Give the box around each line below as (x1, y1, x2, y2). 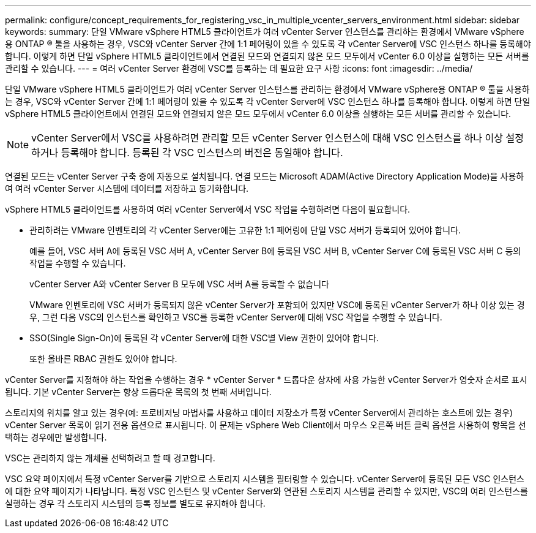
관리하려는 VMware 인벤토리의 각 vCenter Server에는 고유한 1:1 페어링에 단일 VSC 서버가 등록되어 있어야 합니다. (29, 225, 461, 235)
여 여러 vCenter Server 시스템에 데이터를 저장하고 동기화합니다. (5, 183, 249, 194)
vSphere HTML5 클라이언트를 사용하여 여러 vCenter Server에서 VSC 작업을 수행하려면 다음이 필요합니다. (5, 204, 411, 214)
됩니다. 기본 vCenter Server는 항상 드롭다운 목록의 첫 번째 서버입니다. (5, 387, 272, 397)
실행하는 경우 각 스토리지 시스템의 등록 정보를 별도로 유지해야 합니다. (5, 498, 266, 508)
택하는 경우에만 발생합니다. (5, 432, 107, 442)
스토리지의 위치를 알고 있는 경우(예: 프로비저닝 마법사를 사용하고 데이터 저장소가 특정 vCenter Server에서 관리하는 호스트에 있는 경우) (5, 407, 513, 418)
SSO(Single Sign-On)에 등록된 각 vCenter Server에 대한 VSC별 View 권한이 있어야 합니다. (29, 333, 379, 343)
